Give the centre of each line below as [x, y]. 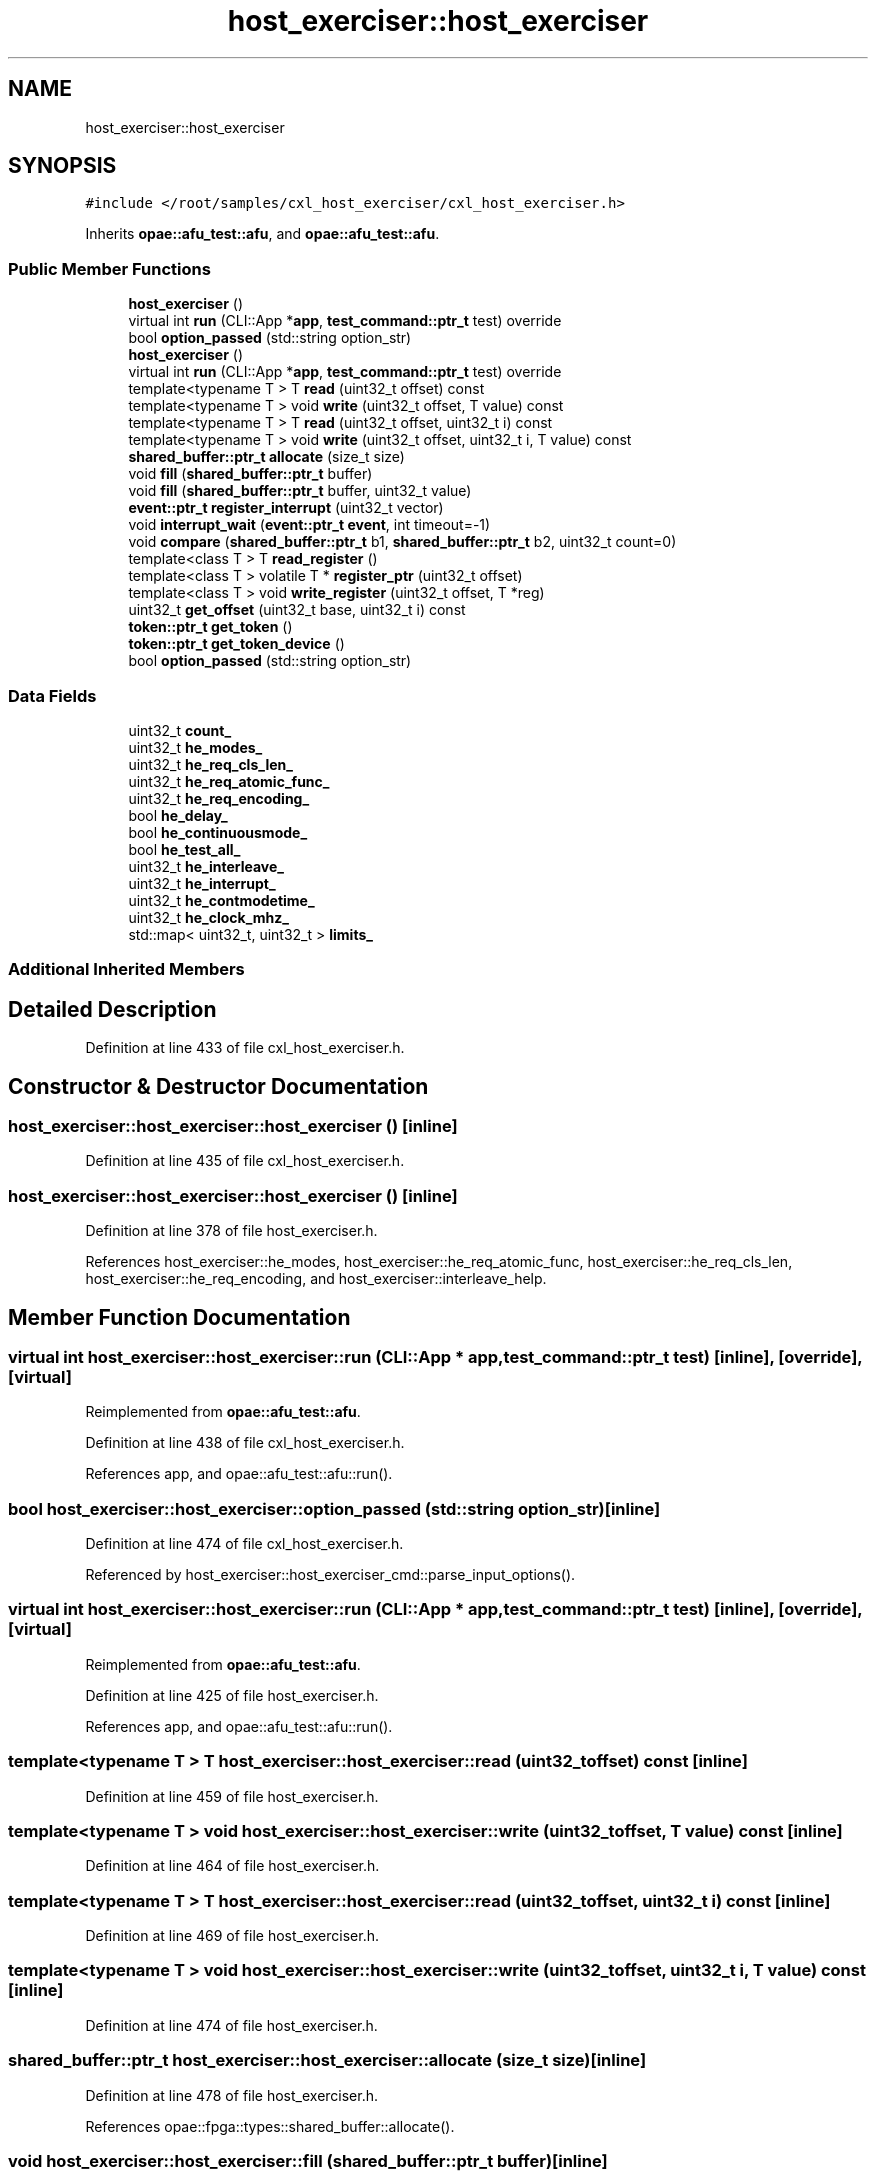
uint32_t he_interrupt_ [202, 883]
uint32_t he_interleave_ [206, 866]
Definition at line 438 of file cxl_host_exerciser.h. [245, 1443]
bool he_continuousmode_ [218, 832]
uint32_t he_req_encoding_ [219, 798]
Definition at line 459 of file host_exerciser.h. [232, 1796]
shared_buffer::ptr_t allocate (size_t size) [266, 457]
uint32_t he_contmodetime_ [221, 900]
